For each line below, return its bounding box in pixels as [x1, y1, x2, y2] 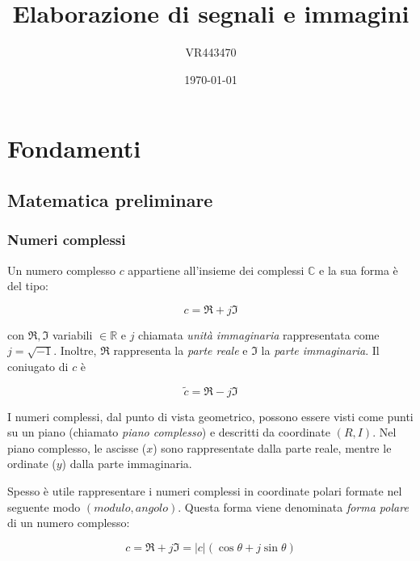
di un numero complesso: [7, 514, 130, 531]
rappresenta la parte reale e [113, 342, 248, 359]
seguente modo [7, 498, 81, 515]
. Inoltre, [53, 342, 97, 359]
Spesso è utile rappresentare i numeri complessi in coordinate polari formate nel [7, 483, 402, 500]
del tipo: [7, 277, 48, 294]
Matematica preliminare [7, 187, 213, 212]
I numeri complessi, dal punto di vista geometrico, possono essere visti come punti [7, 407, 414, 424]
